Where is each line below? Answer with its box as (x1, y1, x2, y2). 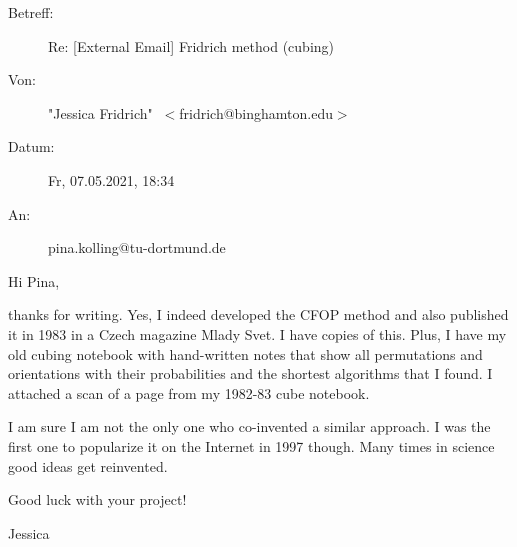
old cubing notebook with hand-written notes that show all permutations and (8, 343, 483, 364)
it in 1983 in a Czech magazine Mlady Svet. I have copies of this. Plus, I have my (8, 323, 507, 344)
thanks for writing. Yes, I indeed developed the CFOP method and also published (8, 304, 509, 325)
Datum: (8, 136, 55, 157)
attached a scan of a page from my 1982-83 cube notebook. (8, 382, 370, 403)
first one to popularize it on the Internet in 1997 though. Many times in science (8, 435, 495, 456)
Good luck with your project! (8, 489, 187, 510)
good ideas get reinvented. (8, 455, 168, 476)
